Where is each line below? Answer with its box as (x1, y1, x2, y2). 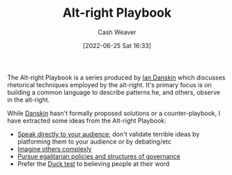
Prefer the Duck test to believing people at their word (17, 159, 170, 168)
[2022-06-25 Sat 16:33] (82, 41, 152, 50)
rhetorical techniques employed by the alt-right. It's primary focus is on (7, 80, 212, 89)
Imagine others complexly (17, 144, 92, 153)
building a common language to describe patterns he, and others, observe (7, 88, 221, 96)
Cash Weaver (98, 28, 137, 36)
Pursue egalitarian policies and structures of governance (17, 152, 181, 160)
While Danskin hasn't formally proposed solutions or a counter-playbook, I (7, 109, 221, 117)
